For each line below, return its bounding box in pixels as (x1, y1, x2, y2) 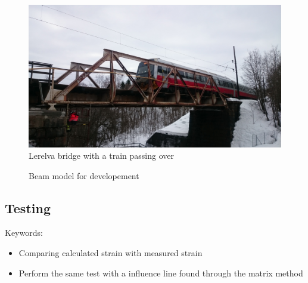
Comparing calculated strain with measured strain (18, 247, 203, 259)
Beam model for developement (29, 169, 139, 182)
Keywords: (5, 226, 43, 239)
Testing (5, 198, 51, 217)
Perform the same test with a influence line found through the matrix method (18, 266, 303, 279)
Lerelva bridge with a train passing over (29, 149, 174, 162)
